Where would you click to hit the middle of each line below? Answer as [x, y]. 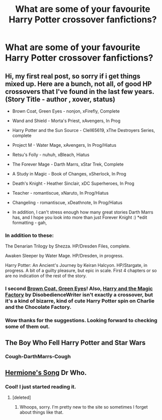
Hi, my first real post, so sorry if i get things [73, 76]
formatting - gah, [30, 223]
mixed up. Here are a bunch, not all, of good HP [79, 84]
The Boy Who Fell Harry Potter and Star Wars [76, 343]
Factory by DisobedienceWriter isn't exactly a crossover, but [79, 295]
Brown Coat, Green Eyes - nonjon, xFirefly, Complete [66, 111]
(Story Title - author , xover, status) [60, 99]
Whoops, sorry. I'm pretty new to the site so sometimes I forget [84, 407]
